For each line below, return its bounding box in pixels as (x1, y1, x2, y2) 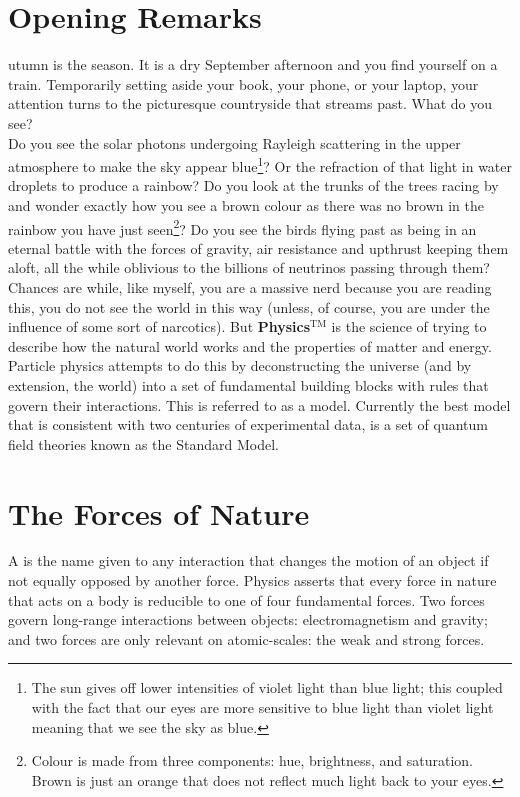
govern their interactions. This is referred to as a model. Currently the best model (8, 394, 511, 415)
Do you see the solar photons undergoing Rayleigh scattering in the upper (8, 132, 461, 153)
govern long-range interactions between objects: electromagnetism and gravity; (8, 609, 488, 630)
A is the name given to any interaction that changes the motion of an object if (8, 550, 489, 571)
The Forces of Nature (8, 492, 310, 533)
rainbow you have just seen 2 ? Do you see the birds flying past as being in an (8, 215, 477, 239)
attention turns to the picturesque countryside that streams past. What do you (8, 93, 493, 114)
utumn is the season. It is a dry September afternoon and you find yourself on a (8, 54, 498, 75)
